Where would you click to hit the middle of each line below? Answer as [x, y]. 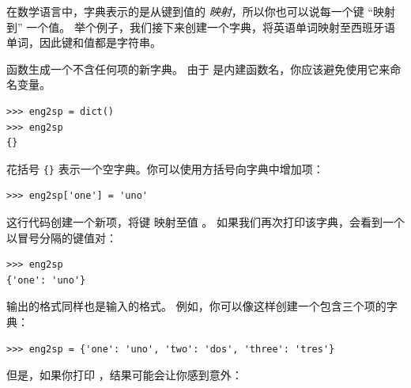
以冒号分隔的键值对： [62, 237]
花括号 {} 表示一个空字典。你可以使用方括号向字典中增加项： [165, 168]
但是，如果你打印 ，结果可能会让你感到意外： [124, 375]
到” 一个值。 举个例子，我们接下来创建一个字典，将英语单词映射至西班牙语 [201, 27]
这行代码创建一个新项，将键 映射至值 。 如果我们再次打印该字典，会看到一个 [205, 222]
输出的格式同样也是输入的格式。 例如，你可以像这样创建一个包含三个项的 [196, 306]
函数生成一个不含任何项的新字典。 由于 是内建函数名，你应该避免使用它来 [198, 68]
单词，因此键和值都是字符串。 [84, 42]
